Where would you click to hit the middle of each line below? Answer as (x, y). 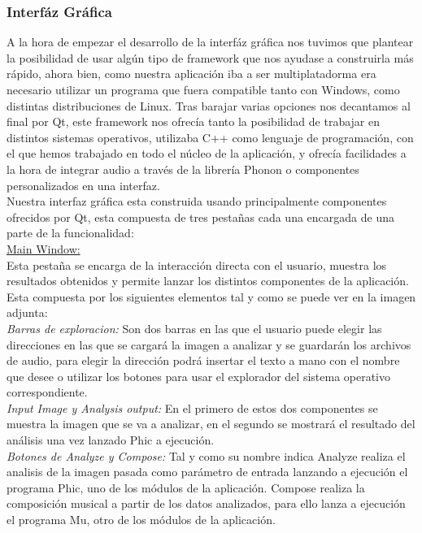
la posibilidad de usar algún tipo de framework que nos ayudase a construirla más (210, 57)
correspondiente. (47, 392)
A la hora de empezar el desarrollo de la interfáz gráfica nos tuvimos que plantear (210, 42)
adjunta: (27, 312)
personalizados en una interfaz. (83, 185)
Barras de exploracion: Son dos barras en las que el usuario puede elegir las (194, 328)
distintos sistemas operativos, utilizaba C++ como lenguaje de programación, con (210, 137)
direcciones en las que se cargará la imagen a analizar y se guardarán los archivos (209, 344)
